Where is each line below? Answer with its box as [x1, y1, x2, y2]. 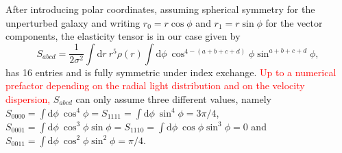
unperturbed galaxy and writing [5, 15, 141, 30]
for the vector [265, 15, 323, 30]
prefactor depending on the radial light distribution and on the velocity [5, 78, 305, 93]
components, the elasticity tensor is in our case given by [5, 29, 241, 43]
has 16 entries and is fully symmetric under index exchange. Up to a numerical [5, 64, 337, 79]
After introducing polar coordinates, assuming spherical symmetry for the [5, 2, 315, 16]
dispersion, [5, 91, 51, 106]
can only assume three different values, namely [75, 91, 271, 106]
